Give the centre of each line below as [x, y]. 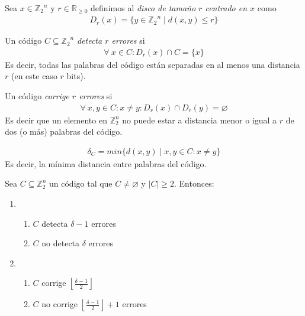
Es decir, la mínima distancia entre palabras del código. [106, 163]
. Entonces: [194, 183]
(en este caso [34, 76]
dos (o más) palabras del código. [64, 131]
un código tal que [81, 183]
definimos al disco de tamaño [143, 8]
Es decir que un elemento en [56, 120]
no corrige [60, 304]
